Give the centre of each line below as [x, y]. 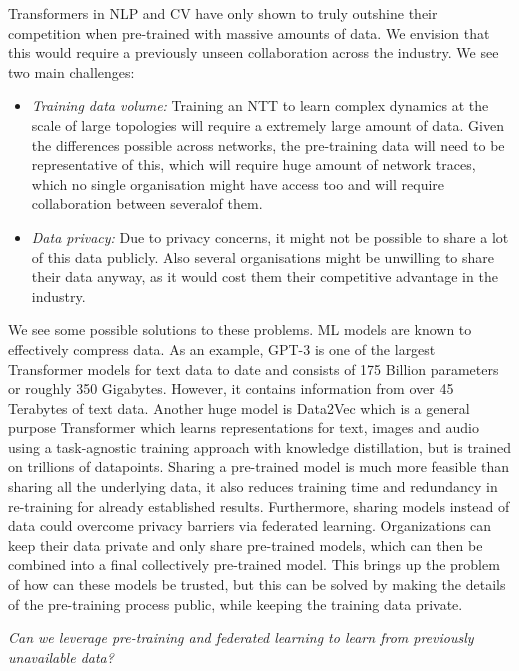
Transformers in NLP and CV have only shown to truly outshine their [223, 13]
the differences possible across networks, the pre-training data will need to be [268, 144]
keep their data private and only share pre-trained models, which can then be [245, 544]
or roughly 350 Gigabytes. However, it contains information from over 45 [231, 388]
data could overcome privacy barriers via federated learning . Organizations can [250, 525]
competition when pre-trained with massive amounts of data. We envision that [249, 32]
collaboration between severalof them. [147, 203]
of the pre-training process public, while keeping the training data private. [235, 603]
